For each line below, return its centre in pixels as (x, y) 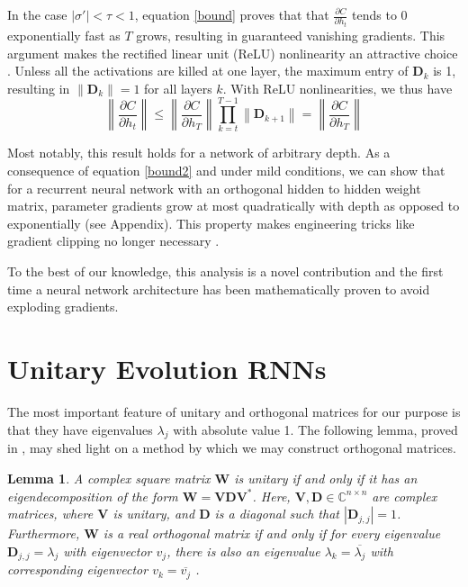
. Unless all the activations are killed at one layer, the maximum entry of (208, 71)
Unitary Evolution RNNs (167, 368)
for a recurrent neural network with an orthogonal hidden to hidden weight (214, 188)
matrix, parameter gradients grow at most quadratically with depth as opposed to (234, 206)
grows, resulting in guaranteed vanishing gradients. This (291, 35)
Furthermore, (44, 533)
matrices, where (50, 514)
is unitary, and (154, 514)
